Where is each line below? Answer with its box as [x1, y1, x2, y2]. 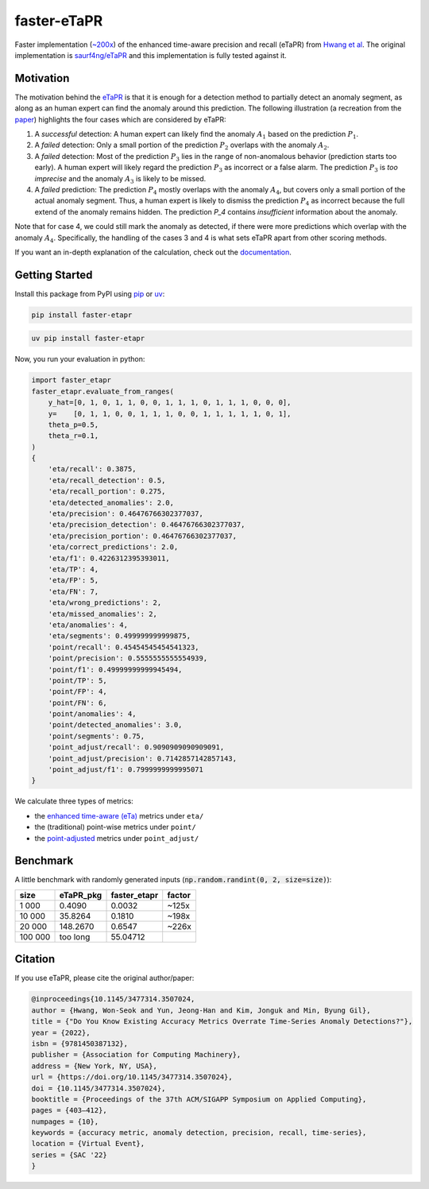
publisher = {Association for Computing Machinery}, [31, 1050, 242, 1059]
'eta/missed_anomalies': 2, [48, 609, 158, 618]
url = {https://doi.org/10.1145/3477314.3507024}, [31, 1073, 234, 1082]
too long [59, 931, 91, 942]
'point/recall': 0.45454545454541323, [48, 642, 199, 652]
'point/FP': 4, [48, 687, 107, 696]
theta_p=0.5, [48, 420, 99, 429]
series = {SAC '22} [31, 1150, 107, 1160]
